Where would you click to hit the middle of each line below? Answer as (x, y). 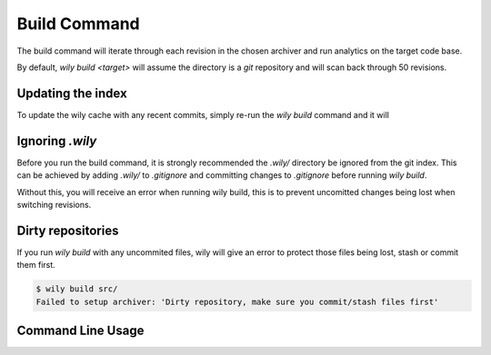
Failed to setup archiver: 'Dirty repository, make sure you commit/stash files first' (237, 301)
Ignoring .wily (57, 141)
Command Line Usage (80, 330)
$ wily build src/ (77, 289)
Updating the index (72, 93)
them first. (36, 265)
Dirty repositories (68, 230)
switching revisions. (54, 204)
